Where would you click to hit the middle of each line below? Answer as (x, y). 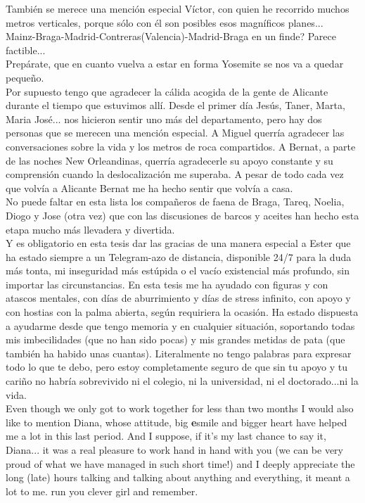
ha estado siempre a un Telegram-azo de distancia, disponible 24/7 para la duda (179, 256)
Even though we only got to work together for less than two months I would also (180, 408)
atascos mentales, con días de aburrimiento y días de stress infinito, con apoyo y (178, 298)
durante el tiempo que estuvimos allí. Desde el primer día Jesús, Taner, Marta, (175, 105)
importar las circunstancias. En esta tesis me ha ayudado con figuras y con (167, 284)
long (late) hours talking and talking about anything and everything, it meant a (178, 477)
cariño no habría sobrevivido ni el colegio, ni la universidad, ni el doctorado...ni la (182, 381)
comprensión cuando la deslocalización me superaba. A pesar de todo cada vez (175, 174)
